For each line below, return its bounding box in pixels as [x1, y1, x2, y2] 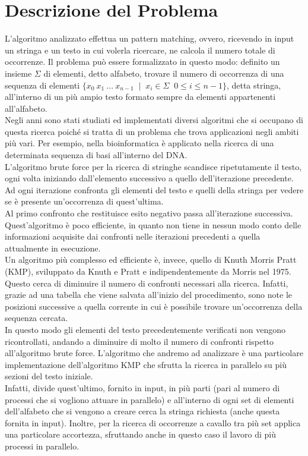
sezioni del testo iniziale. [5, 370, 93, 382]
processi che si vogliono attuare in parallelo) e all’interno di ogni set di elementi [5, 393, 294, 405]
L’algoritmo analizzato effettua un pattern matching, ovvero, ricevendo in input [5, 32, 294, 45]
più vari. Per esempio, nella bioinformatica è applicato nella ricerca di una [5, 137, 274, 149]
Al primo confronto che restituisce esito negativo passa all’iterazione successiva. [5, 207, 293, 219]
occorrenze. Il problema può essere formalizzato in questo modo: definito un [5, 55, 280, 68]
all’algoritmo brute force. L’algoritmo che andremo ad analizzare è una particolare [5, 347, 303, 359]
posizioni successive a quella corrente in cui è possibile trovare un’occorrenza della [5, 300, 303, 312]
